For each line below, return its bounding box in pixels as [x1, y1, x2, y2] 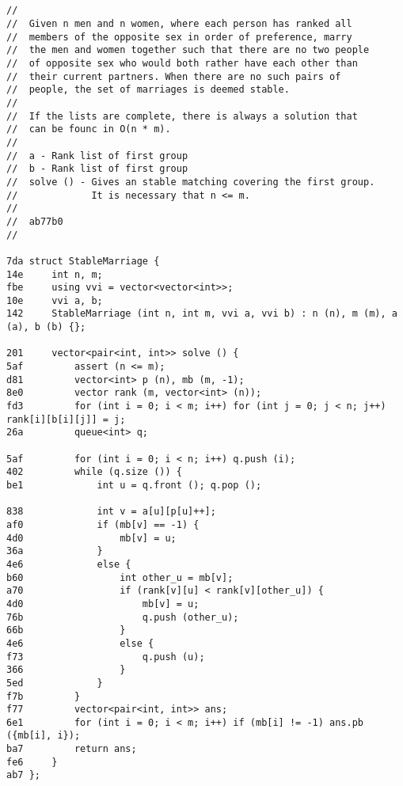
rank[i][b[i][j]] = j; [6, 413, 126, 425]
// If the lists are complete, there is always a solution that [6, 110, 358, 122]
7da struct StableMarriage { [6, 255, 160, 267]
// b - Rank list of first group [6, 163, 188, 175]
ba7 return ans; [6, 743, 137, 755]
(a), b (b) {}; [6, 321, 86, 333]
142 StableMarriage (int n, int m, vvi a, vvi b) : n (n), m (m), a [6, 308, 397, 320]
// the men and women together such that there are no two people [6, 44, 370, 56]
